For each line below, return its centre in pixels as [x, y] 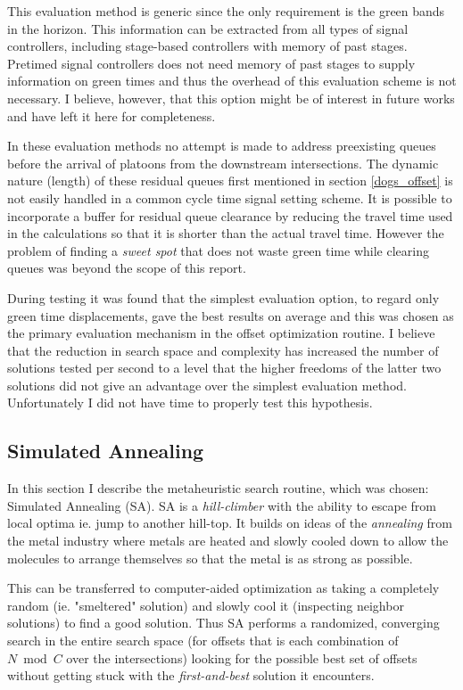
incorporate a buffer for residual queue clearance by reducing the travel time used [230, 215]
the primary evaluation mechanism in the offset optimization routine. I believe [221, 333]
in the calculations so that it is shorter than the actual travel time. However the [226, 233]
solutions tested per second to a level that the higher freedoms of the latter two [224, 368]
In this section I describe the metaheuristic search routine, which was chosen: [218, 488]
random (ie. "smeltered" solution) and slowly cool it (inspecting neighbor [206, 605]
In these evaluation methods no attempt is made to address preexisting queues [222, 146]
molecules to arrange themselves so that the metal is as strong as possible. [210, 558]
